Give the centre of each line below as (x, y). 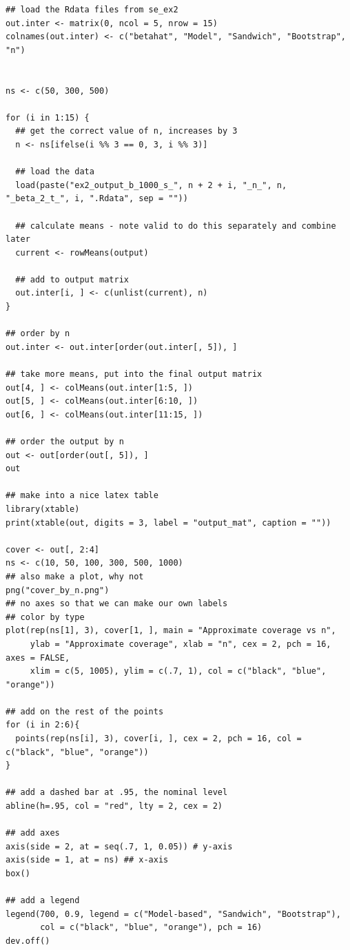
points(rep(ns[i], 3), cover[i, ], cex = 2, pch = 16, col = (158, 739)
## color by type (45, 617)
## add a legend (43, 901)
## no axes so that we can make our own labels (117, 604)
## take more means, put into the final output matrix (134, 374)
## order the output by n (65, 442)
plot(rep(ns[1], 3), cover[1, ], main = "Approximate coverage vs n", (171, 631)
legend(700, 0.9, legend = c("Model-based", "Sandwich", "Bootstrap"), (173, 914)
